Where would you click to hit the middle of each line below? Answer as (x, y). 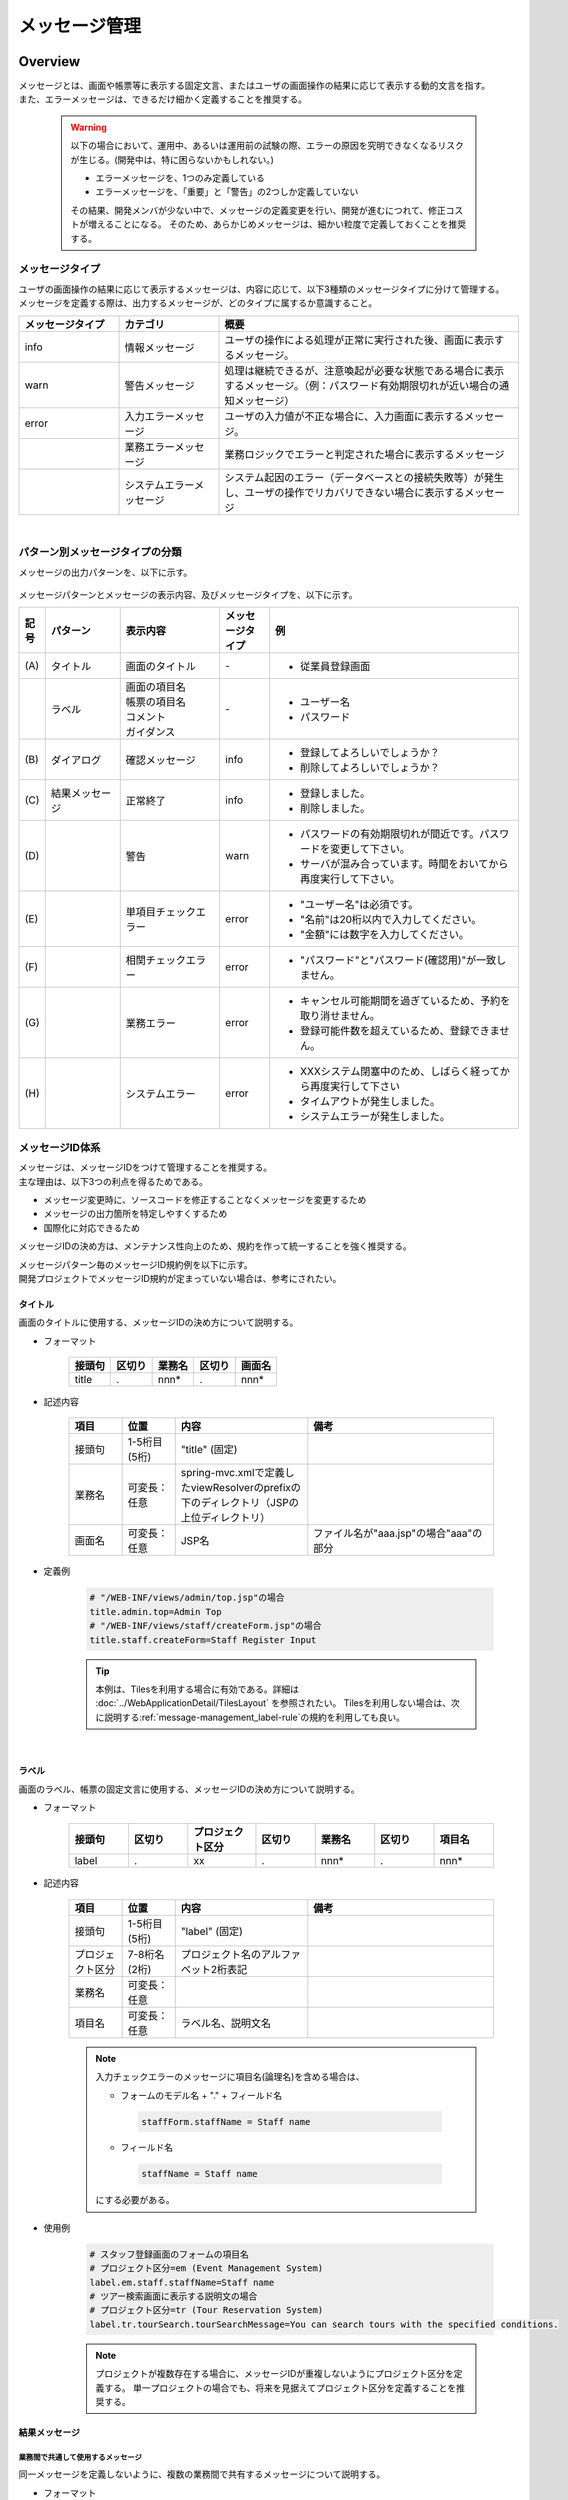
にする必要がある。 (135, 2200)
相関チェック (156, 960)
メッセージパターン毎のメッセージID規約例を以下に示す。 (136, 1264)
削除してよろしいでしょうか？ (370, 768)
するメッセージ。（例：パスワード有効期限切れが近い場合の (362, 385)
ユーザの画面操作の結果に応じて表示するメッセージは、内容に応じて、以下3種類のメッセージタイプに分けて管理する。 (261, 289)
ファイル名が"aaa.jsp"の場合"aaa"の (398, 1533)
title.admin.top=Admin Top (155, 1611)
